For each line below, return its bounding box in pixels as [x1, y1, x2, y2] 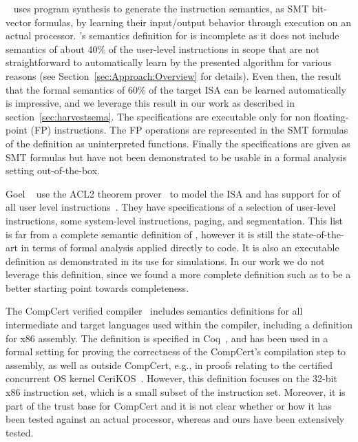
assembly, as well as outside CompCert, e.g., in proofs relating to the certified [6, 357, 333, 372]
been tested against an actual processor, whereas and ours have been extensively [6, 412, 345, 426]
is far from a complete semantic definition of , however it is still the [6, 227, 290, 241]
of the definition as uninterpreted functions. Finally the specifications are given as [6, 136, 350, 150]
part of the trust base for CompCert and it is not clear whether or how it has [6, 398, 332, 412]
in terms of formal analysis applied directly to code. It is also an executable [21, 240, 339, 255]
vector [6, 14, 32, 29]
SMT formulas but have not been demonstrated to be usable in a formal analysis [6, 149, 347, 164]
